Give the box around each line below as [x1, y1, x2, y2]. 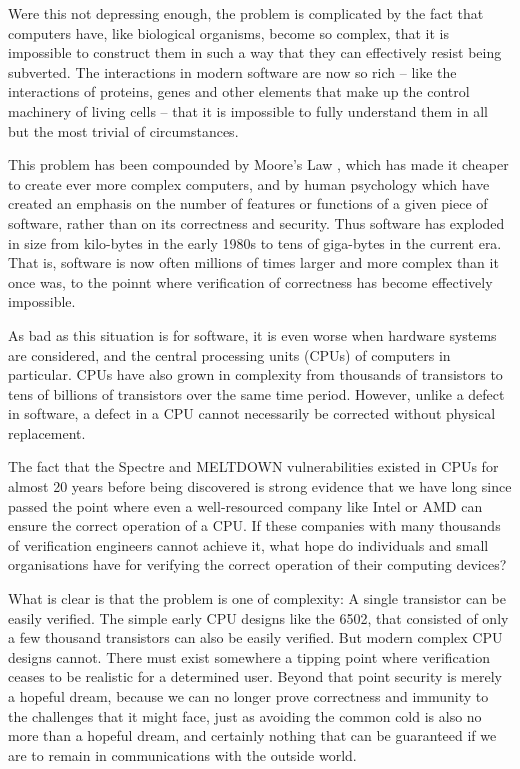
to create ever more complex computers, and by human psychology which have [8, 173, 490, 194]
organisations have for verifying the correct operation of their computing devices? [8, 554, 507, 575]
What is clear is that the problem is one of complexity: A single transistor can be [8, 588, 506, 609]
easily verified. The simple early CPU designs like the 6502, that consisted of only [8, 607, 509, 628]
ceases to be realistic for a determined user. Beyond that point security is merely [8, 666, 502, 687]
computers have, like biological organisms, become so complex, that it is [8, 22, 450, 43]
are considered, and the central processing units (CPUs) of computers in [8, 344, 451, 365]
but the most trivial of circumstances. [8, 120, 239, 141]
